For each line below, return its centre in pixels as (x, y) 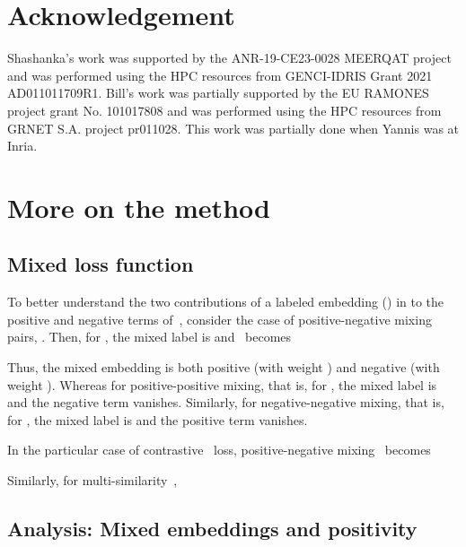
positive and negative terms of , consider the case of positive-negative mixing (220, 319)
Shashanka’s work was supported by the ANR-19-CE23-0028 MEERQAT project (229, 58)
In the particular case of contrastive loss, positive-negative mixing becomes (219, 450)
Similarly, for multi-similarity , (92, 480)
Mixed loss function (101, 264)
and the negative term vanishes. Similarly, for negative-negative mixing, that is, (226, 402)
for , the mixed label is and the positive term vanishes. (158, 419)
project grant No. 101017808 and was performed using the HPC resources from (224, 110)
